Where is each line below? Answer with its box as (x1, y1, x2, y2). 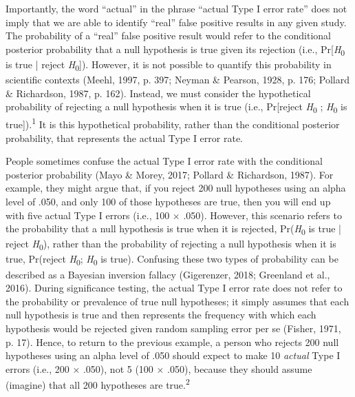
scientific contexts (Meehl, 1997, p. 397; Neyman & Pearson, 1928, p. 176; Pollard (6, 72, 350, 87)
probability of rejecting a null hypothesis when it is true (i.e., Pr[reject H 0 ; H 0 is (6, 99, 347, 116)
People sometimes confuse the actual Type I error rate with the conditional (6, 154, 323, 168)
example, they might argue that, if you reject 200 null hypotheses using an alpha (6, 181, 346, 195)
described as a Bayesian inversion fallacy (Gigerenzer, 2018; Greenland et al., (6, 267, 330, 281)
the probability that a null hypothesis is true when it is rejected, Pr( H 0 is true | (6, 221, 342, 237)
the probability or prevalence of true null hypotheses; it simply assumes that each (6, 294, 349, 308)
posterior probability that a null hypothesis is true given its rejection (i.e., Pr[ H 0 (6, 41, 345, 58)
